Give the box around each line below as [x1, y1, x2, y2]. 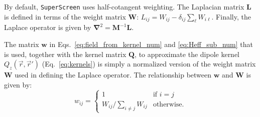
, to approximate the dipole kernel [135, 48, 240, 59]
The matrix [4, 39, 39, 49]
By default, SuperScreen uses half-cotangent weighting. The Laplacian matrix [4, 1, 244, 11]
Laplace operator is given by [4, 22, 91, 32]
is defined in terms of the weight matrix [4, 11, 126, 21]
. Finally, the [211, 11, 251, 21]
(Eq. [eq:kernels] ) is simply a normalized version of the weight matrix [42, 58, 256, 69]
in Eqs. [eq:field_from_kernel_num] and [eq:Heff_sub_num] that [49, 39, 253, 49]
